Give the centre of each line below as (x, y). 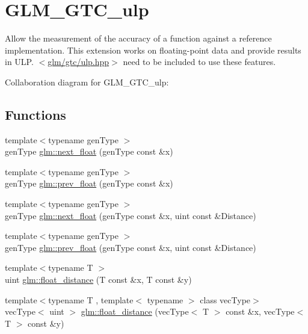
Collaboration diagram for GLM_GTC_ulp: (87, 82)
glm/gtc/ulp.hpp (79, 62)
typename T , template (91, 299)
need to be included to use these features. (199, 62)
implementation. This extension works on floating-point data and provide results (153, 50)
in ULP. (19, 62)
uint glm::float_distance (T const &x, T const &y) (98, 280)
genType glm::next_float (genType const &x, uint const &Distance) (131, 215)
